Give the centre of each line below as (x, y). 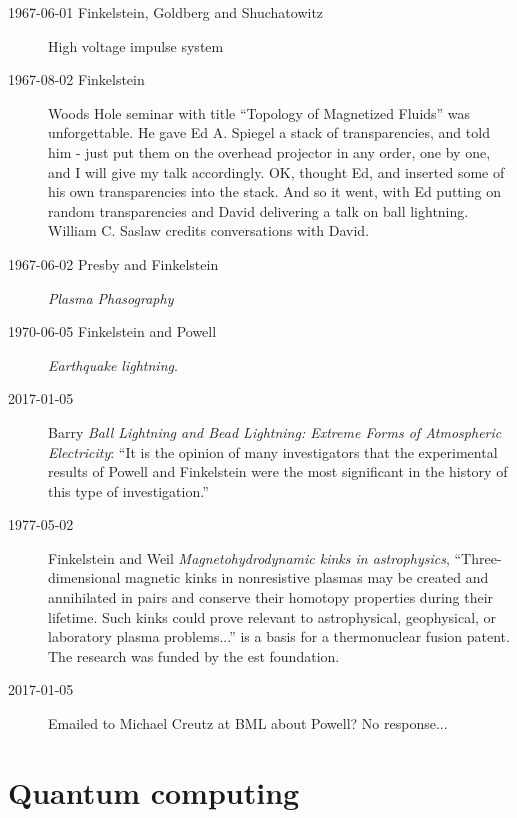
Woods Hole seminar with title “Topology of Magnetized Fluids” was (259, 112)
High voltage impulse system (136, 45)
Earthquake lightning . (113, 364)
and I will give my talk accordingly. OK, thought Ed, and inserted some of (276, 171)
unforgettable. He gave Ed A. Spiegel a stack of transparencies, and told (269, 132)
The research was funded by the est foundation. (194, 655)
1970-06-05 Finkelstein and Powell (112, 331)
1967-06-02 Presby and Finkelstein (113, 263)
